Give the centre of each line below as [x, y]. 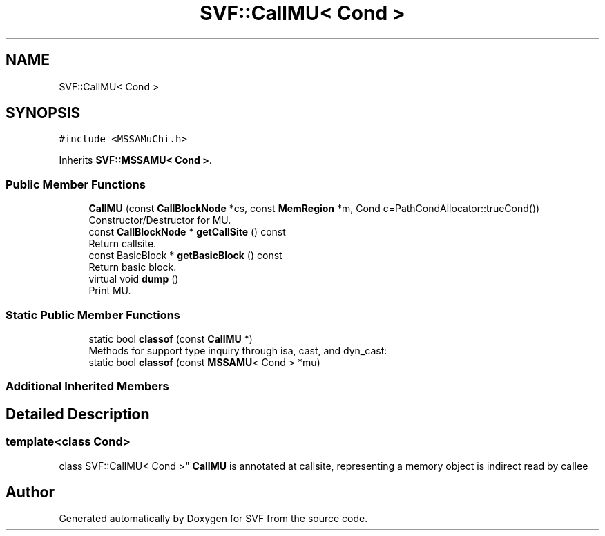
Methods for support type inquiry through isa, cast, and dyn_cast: [238, 350]
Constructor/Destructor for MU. [160, 220]
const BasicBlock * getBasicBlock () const [185, 256]
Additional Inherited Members [87, 386]
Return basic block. [133, 267]
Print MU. [110, 291]
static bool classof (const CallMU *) [171, 338]
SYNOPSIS [43, 113]
